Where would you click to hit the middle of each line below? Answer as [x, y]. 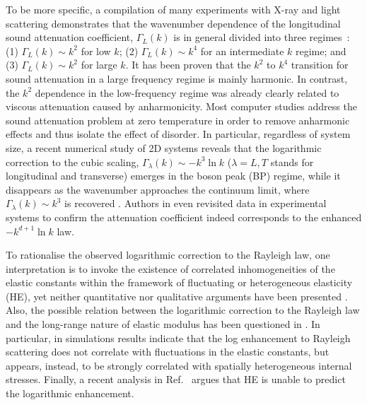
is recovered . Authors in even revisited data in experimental [196, 203]
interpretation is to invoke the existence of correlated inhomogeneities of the [170, 268]
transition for [320, 65]
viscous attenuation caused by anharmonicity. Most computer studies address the [181, 106]
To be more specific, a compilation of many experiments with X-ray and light [173, 9]
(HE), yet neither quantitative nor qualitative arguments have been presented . [177, 296]
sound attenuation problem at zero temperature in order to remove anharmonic [178, 120]
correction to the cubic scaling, [72, 162]
